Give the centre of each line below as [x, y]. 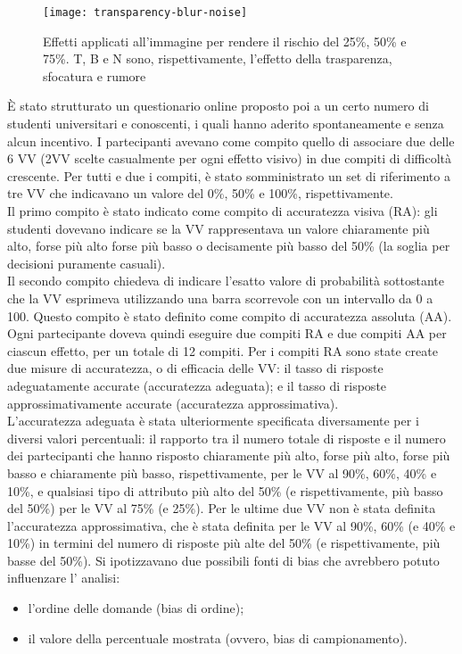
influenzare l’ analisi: [64, 578]
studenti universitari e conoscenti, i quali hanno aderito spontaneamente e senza [226, 124]
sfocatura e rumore [95, 75]
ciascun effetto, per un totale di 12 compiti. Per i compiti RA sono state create [223, 350]
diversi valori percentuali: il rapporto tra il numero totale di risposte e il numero [227, 438]
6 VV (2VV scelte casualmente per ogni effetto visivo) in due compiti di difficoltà [229, 158]
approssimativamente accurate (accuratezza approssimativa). [173, 403]
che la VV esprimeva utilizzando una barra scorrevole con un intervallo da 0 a [220, 298]
